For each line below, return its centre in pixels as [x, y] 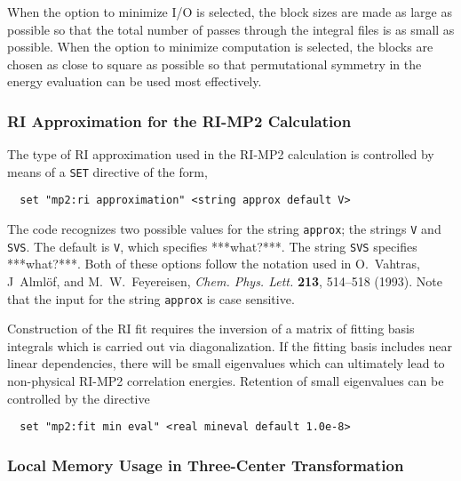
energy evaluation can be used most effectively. [135, 81]
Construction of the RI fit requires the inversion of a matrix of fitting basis [211, 329]
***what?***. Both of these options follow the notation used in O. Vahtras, [214, 264]
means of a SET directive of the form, [107, 171]
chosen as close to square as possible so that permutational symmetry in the [215, 64]
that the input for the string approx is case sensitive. [151, 298]
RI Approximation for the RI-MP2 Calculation [179, 120]
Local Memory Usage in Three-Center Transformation [206, 465]
